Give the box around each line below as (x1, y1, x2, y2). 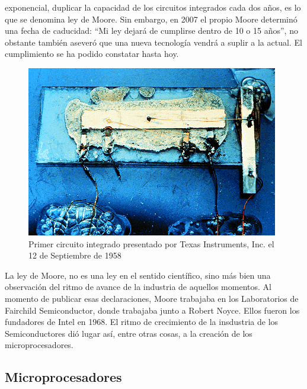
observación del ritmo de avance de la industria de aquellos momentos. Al (5, 280, 271, 293)
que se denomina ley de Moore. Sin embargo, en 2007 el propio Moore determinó (5, 12, 298, 25)
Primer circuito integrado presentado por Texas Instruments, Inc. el (28, 237, 274, 250)
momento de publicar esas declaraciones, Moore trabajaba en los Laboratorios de (5, 292, 299, 304)
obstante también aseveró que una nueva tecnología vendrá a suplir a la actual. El (5, 36, 302, 48)
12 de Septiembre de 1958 (28, 249, 121, 262)
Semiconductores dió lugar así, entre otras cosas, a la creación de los (5, 327, 252, 339)
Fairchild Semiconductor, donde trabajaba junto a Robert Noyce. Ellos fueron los (5, 304, 300, 316)
